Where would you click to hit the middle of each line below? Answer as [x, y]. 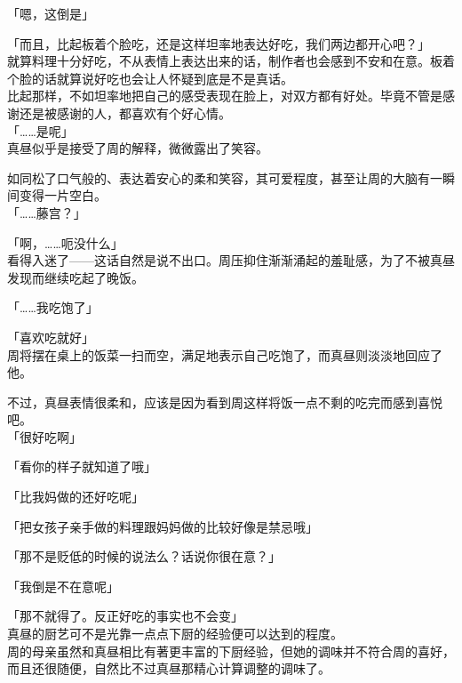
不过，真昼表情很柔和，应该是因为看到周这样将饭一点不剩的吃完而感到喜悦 [225, 402]
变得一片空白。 [63, 195]
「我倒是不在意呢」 [63, 586]
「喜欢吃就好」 [51, 337]
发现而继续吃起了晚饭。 [76, 277]
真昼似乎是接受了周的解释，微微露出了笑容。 [138, 148]
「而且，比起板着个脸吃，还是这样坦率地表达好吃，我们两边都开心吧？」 [219, 43]
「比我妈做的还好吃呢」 [76, 497]
